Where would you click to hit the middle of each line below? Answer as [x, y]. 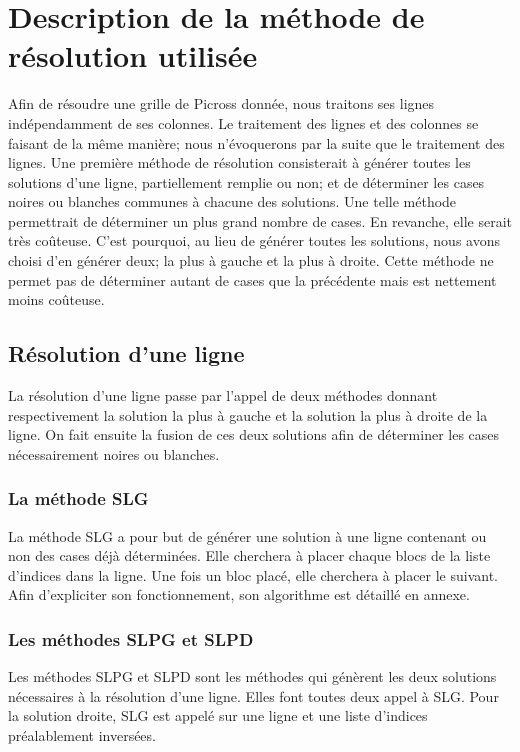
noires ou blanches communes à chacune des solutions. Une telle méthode [232, 201]
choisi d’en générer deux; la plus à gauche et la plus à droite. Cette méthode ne [251, 260]
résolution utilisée [133, 55]
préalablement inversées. [82, 735]
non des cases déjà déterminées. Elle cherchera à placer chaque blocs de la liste [249, 555]
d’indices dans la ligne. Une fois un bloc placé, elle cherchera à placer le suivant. [253, 574]
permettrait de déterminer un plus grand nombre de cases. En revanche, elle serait [260, 220]
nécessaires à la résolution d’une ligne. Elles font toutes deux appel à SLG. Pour [253, 695]
